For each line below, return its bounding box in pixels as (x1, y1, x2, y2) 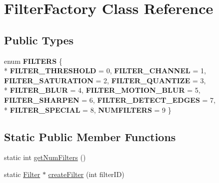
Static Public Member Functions (4, 129, 176, 144)
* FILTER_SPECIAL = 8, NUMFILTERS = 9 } (4, 104, 171, 115)
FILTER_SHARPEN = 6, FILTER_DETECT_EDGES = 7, (4, 94, 215, 105)
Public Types (4, 32, 74, 47)
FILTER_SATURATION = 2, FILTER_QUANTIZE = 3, (4, 75, 206, 85)
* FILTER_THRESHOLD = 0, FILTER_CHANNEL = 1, (4, 65, 206, 76)
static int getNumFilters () (4, 152, 86, 163)
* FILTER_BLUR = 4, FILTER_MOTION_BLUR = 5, (4, 85, 200, 95)
